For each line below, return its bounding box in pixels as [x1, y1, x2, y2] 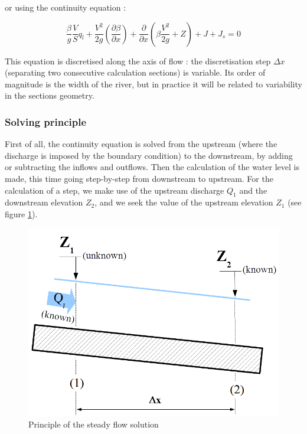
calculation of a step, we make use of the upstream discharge [5, 184, 224, 196]
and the [239, 184, 267, 196]
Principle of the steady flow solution [28, 418, 159, 430]
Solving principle [5, 114, 87, 129]
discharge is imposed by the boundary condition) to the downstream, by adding [5, 149, 293, 161]
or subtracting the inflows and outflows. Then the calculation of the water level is [5, 161, 299, 173]
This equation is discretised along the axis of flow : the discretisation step [5, 54, 271, 67]
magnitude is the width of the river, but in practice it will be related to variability [5, 77, 302, 90]
